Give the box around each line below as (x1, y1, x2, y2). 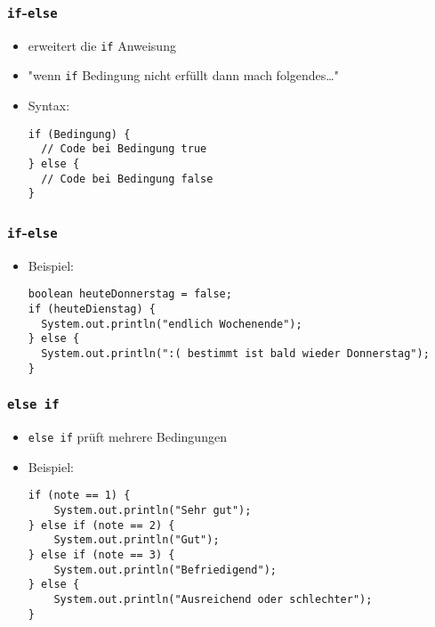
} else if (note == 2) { (28, 518, 175, 532)
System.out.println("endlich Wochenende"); (41, 317, 302, 330)
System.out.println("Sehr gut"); (53, 503, 252, 517)
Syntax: (28, 96, 70, 115)
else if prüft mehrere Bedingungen (28, 427, 227, 446)
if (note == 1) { (28, 489, 131, 502)
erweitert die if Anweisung (28, 36, 176, 54)
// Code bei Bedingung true (41, 142, 207, 156)
